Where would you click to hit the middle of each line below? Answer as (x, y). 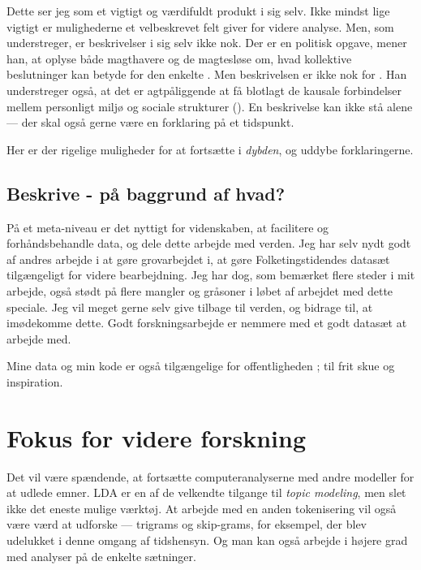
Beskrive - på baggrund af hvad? (146, 193)
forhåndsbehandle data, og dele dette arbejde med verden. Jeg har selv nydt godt (209, 243)
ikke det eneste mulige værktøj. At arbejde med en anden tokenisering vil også (202, 508)
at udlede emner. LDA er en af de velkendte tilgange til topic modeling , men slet (206, 492)
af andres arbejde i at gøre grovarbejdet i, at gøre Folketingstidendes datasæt (198, 259)
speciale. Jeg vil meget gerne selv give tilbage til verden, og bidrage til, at (190, 307)
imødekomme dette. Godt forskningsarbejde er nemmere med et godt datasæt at (207, 323)
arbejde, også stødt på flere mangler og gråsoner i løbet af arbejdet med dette (200, 290)
